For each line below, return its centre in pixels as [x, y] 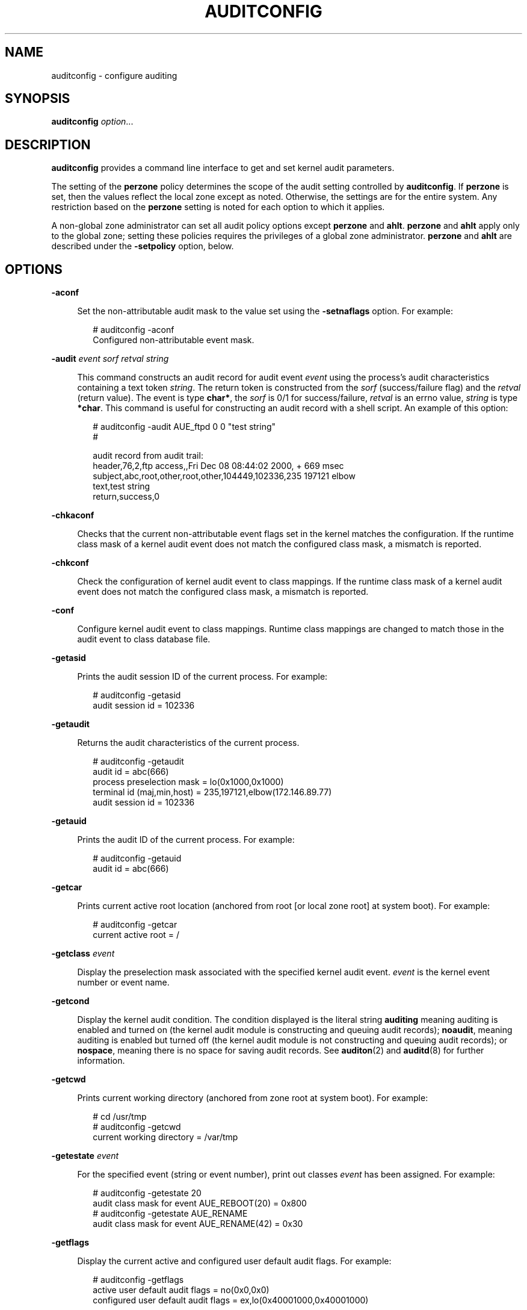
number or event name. [123, 982]
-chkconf [70, 563]
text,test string [122, 486]
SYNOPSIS [38, 99]
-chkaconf [73, 515]
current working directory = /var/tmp [165, 1137]
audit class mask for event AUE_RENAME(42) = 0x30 [198, 1224]
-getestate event [85, 1156]
